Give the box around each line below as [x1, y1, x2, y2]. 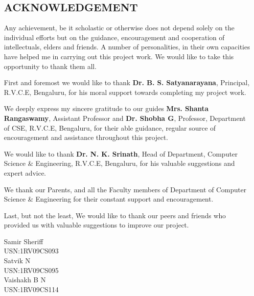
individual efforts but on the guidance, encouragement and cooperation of [4, 32, 225, 42]
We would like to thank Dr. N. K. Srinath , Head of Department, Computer [4, 148, 238, 159]
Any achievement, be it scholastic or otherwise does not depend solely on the [4, 23, 234, 33]
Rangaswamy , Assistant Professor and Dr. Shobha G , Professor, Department [4, 113, 246, 123]
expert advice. [4, 167, 46, 178]
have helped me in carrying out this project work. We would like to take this [4, 51, 234, 61]
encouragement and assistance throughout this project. [4, 132, 168, 142]
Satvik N [4, 255, 31, 266]
